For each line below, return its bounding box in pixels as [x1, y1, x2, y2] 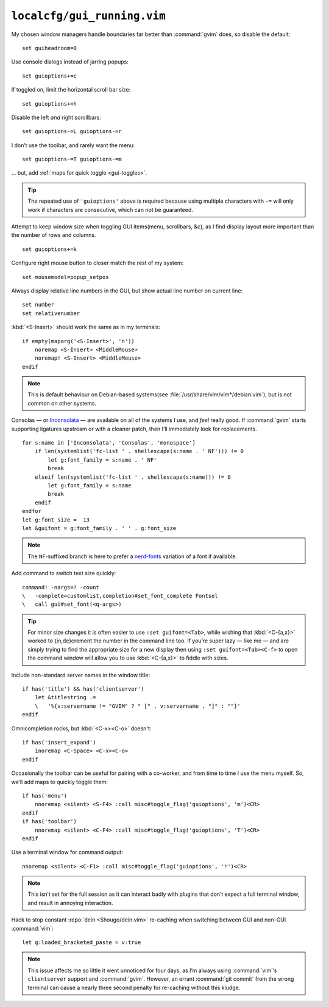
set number [22, 301, 55, 308]
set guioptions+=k [22, 245, 77, 253]
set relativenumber [22, 310, 80, 317]
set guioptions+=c [22, 72, 77, 79]
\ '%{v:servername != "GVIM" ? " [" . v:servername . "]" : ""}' [34, 702, 241, 710]
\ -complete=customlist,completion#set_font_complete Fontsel [22, 592, 219, 599]
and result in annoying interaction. [27, 899, 113, 906]
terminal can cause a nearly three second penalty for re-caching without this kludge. [27, 984, 241, 991]
